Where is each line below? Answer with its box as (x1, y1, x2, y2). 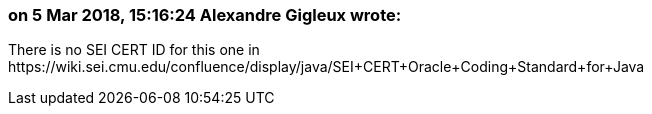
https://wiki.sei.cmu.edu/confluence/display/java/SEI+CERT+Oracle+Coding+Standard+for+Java (8, 58, 645, 76)
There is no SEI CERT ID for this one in (8, 41, 260, 59)
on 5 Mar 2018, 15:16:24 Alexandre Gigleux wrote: (8, 5, 402, 25)
